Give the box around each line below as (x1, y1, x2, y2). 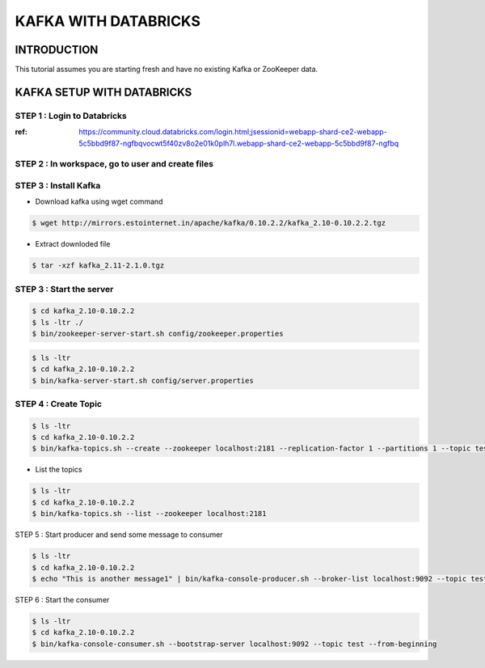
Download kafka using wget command (35, 197, 163, 206)
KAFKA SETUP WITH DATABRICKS (15, 85, 192, 99)
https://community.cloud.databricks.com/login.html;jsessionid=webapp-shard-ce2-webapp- (78, 127, 387, 137)
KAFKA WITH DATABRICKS (15, 12, 201, 30)
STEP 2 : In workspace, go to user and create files (15, 159, 214, 170)
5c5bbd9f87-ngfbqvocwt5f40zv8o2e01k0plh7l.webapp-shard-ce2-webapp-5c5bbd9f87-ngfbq (78, 138, 399, 148)
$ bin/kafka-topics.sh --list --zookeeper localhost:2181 (32, 509, 267, 518)
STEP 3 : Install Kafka (15, 180, 101, 191)
